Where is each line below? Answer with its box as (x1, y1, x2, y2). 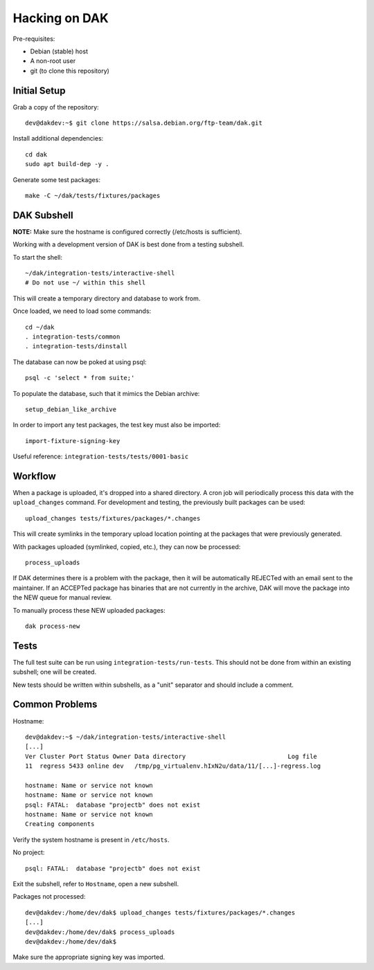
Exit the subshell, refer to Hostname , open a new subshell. (12, 880, 179, 888)
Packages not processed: (12, 892, 86, 901)
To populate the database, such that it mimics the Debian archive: (12, 389, 200, 397)
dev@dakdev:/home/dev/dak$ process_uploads (25, 928, 175, 936)
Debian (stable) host (30, 47, 88, 55)
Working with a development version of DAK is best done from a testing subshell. (12, 240, 244, 249)
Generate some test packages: (12, 175, 100, 183)
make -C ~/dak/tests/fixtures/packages (25, 191, 161, 199)
